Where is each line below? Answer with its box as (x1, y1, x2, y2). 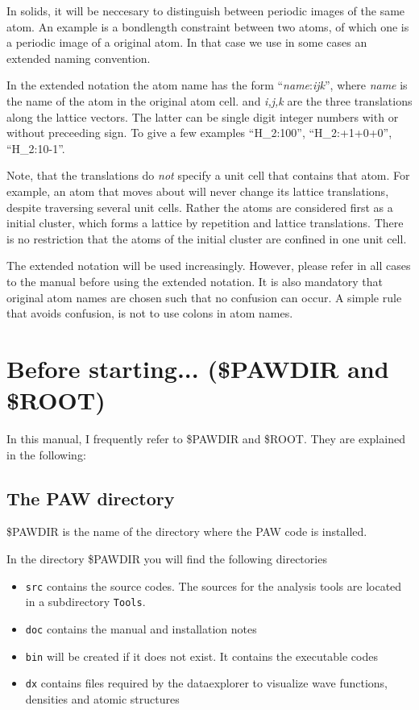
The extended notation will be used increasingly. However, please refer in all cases (6, 257, 411, 274)
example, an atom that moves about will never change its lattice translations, (6, 182, 389, 199)
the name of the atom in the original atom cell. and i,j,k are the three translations (6, 92, 413, 109)
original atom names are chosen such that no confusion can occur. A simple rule (6, 289, 402, 305)
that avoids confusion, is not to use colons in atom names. (6, 305, 293, 322)
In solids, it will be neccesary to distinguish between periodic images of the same (6, 2, 405, 19)
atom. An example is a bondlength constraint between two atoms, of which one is (6, 18, 409, 35)
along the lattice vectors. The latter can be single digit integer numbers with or (6, 108, 399, 125)
